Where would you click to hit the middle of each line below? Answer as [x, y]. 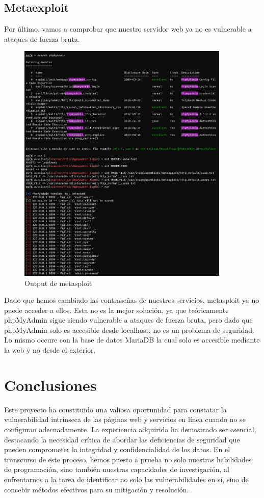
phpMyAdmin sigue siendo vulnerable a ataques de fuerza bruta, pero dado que [128, 320]
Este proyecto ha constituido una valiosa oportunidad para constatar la [115, 409]
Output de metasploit [58, 283]
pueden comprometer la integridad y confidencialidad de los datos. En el [117, 449]
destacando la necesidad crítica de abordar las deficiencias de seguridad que [122, 439]
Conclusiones [50, 385]
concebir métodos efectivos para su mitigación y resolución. [97, 489]
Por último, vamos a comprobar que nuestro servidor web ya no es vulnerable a [128, 29]
